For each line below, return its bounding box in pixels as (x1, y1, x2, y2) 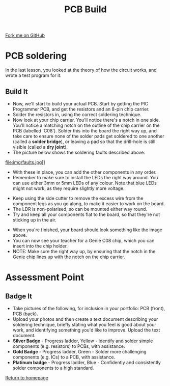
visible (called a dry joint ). (12, 144, 68, 150)
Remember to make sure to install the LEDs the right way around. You (12, 174, 158, 180)
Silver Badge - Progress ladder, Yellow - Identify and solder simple (12, 338, 153, 344)
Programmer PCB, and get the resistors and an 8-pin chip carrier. (12, 106, 150, 112)
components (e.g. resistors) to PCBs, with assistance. (12, 343, 126, 349)
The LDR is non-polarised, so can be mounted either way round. (12, 206, 148, 212)
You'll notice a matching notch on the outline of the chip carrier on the (12, 122, 160, 128)
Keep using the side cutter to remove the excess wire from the (12, 195, 144, 201)
